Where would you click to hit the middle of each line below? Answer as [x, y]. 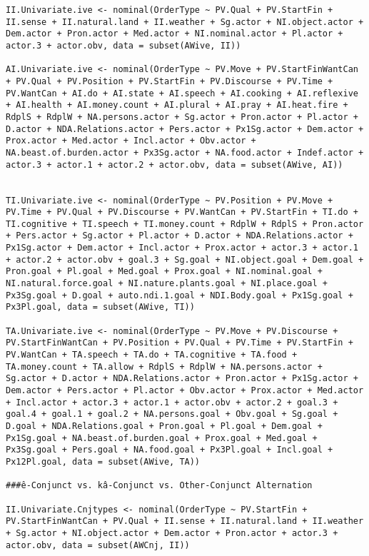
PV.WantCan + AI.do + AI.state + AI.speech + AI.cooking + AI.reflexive [182, 93]
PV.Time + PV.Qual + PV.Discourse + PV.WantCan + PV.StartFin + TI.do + [182, 212]
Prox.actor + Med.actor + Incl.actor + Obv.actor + [131, 141]
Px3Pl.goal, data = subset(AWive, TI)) [100, 307]
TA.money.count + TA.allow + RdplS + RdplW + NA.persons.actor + [164, 367]
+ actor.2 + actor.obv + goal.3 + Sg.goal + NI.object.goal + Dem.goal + [185, 259]
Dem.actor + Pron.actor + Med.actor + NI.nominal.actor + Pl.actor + [175, 34]
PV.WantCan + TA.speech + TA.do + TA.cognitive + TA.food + [152, 355]
